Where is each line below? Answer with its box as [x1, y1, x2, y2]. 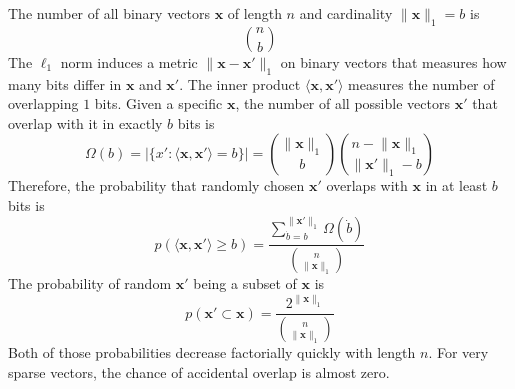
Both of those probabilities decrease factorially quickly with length [8, 342, 416, 363]
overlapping [8, 93, 79, 114]
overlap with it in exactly [8, 112, 163, 133]
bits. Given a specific [94, 93, 223, 114]
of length [227, 3, 282, 23]
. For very [428, 342, 489, 363]
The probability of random [8, 273, 172, 294]
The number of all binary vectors [8, 3, 211, 23]
